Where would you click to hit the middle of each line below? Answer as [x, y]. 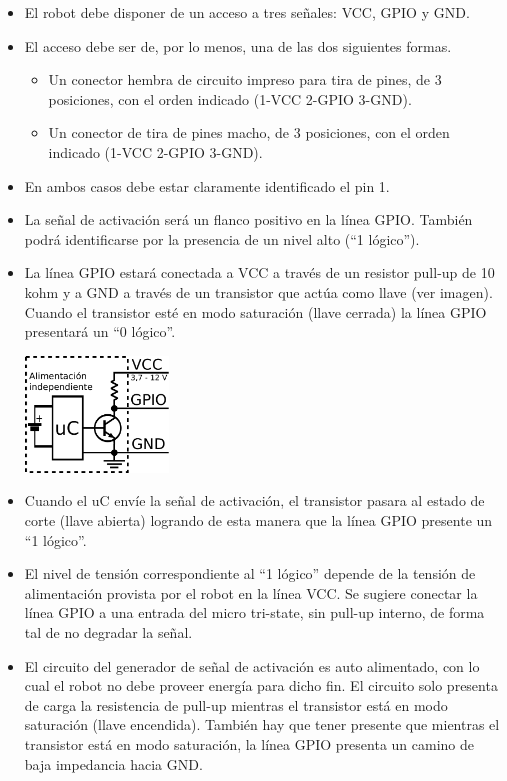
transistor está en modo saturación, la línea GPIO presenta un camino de [249, 743]
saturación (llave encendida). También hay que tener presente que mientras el [262, 724]
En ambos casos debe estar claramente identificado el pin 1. [207, 185]
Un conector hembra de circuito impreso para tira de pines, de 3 [245, 79]
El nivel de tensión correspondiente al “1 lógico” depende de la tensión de [250, 573]
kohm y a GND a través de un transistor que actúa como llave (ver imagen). [258, 291]
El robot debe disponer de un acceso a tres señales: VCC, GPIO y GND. [247, 12]
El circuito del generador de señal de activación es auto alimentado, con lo [252, 665]
